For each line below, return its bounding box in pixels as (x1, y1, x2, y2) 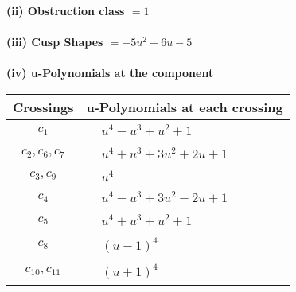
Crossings (13, 97, 74, 116)
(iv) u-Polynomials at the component (6, 64, 214, 81)
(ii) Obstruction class (6, 2, 125, 18)
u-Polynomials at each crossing (86, 97, 283, 116)
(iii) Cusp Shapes (6, 33, 103, 50)
